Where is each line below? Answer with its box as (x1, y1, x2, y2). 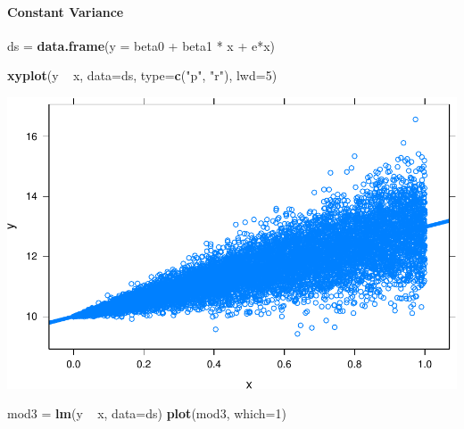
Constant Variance (7, 2, 124, 21)
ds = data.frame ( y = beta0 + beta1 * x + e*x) (7, 36, 276, 54)
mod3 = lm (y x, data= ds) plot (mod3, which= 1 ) (7, 404, 286, 423)
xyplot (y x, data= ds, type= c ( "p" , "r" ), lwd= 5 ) (7, 66, 278, 85)
